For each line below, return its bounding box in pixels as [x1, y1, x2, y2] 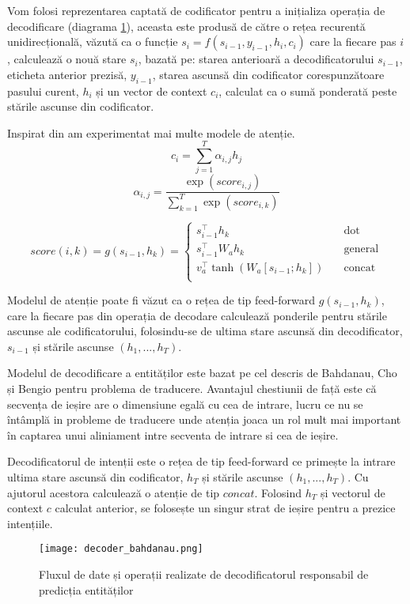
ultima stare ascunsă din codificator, [7, 468, 184, 485]
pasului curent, [7, 82, 79, 99]
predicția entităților [39, 581, 134, 598]
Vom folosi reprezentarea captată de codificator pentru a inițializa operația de [7, 2, 385, 18]
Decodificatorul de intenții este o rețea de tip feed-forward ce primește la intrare [7, 453, 396, 470]
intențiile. [7, 515, 53, 531]
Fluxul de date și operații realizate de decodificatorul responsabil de [39, 566, 369, 583]
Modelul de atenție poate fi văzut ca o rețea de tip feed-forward [7, 292, 315, 308]
